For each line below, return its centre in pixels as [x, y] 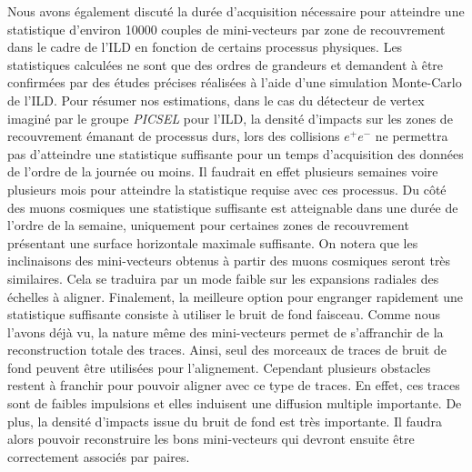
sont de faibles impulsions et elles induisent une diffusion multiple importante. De [235, 403]
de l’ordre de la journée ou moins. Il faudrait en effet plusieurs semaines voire [223, 171]
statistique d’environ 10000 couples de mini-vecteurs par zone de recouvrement [226, 29]
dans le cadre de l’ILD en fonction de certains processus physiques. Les [205, 47]
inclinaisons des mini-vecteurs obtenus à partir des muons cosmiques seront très [229, 261]
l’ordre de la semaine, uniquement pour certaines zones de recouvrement [208, 225]
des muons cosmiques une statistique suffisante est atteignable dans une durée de [233, 207]
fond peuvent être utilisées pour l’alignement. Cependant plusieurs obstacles [219, 367]
